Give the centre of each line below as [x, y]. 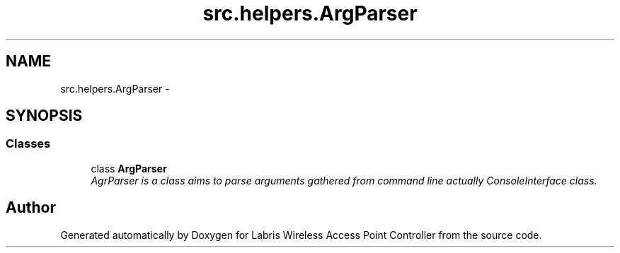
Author [31, 208]
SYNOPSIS [44, 116]
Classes [28, 144]
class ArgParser [129, 168]
